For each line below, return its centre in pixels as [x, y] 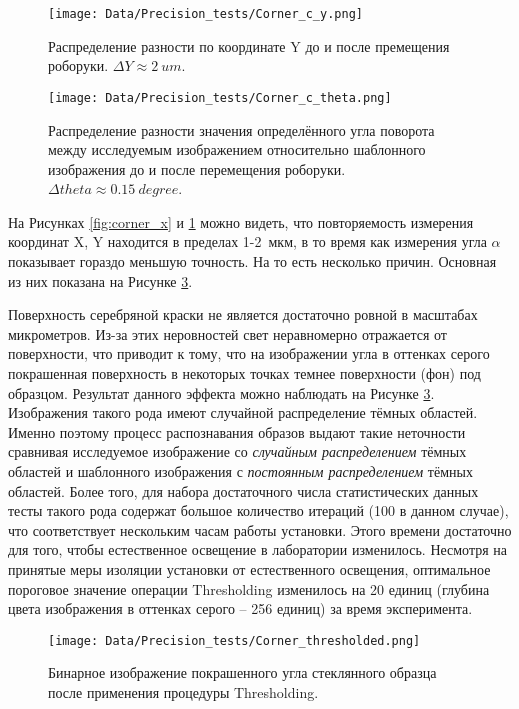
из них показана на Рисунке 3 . [100, 280]
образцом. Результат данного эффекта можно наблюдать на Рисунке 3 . [221, 392]
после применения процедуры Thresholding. [183, 692]
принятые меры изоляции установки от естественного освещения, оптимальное [249, 568]
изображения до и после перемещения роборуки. [197, 168]
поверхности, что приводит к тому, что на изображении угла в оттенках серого [249, 353]
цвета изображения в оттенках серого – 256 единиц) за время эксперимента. [240, 608]
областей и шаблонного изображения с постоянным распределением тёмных [240, 471]
